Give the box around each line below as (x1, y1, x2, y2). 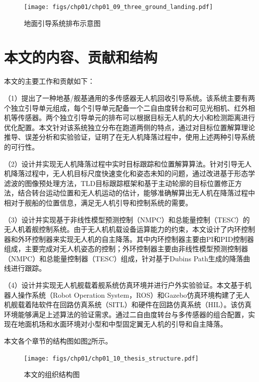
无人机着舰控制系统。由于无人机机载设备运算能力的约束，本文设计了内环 (4, 224, 241, 234)
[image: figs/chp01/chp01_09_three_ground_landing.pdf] (24, 3, 213, 10)
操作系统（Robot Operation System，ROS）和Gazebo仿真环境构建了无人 (17, 289, 250, 300)
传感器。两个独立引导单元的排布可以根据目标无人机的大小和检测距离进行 (17, 112, 255, 123)
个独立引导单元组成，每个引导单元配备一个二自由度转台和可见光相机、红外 (4, 102, 248, 113)
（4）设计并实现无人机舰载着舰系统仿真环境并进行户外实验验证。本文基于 (4, 280, 245, 290)
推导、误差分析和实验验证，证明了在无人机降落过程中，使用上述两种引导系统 (4, 132, 255, 142)
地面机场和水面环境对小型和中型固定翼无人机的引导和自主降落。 (17, 319, 227, 329)
